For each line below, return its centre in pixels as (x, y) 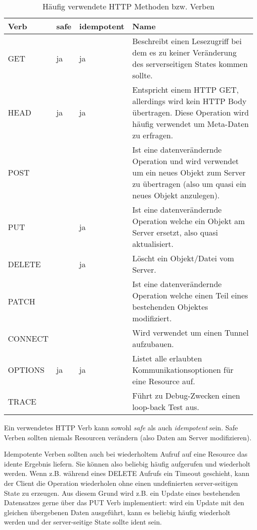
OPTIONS (26, 370)
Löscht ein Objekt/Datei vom (183, 258)
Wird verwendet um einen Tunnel (190, 332)
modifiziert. (152, 318)
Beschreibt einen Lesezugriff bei (187, 41)
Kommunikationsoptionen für (183, 370)
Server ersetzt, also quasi (175, 232)
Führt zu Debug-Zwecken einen (186, 395)
